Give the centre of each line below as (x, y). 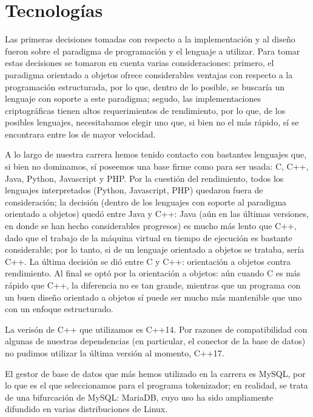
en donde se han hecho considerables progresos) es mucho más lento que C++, (151, 226)
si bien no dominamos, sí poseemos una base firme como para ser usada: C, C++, (157, 166)
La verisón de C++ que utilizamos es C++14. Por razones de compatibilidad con (156, 329)
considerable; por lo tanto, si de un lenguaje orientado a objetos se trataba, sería (155, 249)
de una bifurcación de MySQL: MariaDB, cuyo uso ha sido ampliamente (139, 397)
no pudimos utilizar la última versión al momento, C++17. (115, 352)
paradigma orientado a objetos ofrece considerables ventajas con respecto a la (149, 74)
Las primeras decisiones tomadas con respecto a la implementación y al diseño (150, 39)
